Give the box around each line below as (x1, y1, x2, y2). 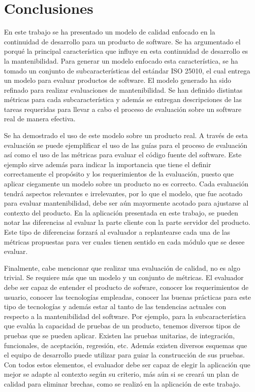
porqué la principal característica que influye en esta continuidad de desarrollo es (4, 46, 248, 56)
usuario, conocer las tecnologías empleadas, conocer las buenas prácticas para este (4, 291, 251, 302)
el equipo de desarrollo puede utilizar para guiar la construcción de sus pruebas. (4, 350, 245, 360)
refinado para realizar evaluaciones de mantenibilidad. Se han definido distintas (4, 84, 243, 95)
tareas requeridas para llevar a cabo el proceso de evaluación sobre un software (4, 104, 242, 114)
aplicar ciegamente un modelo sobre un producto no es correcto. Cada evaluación (4, 178, 249, 189)
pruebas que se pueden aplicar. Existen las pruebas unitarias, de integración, (4, 330, 235, 340)
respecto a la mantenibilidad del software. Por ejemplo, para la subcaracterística (4, 311, 246, 321)
